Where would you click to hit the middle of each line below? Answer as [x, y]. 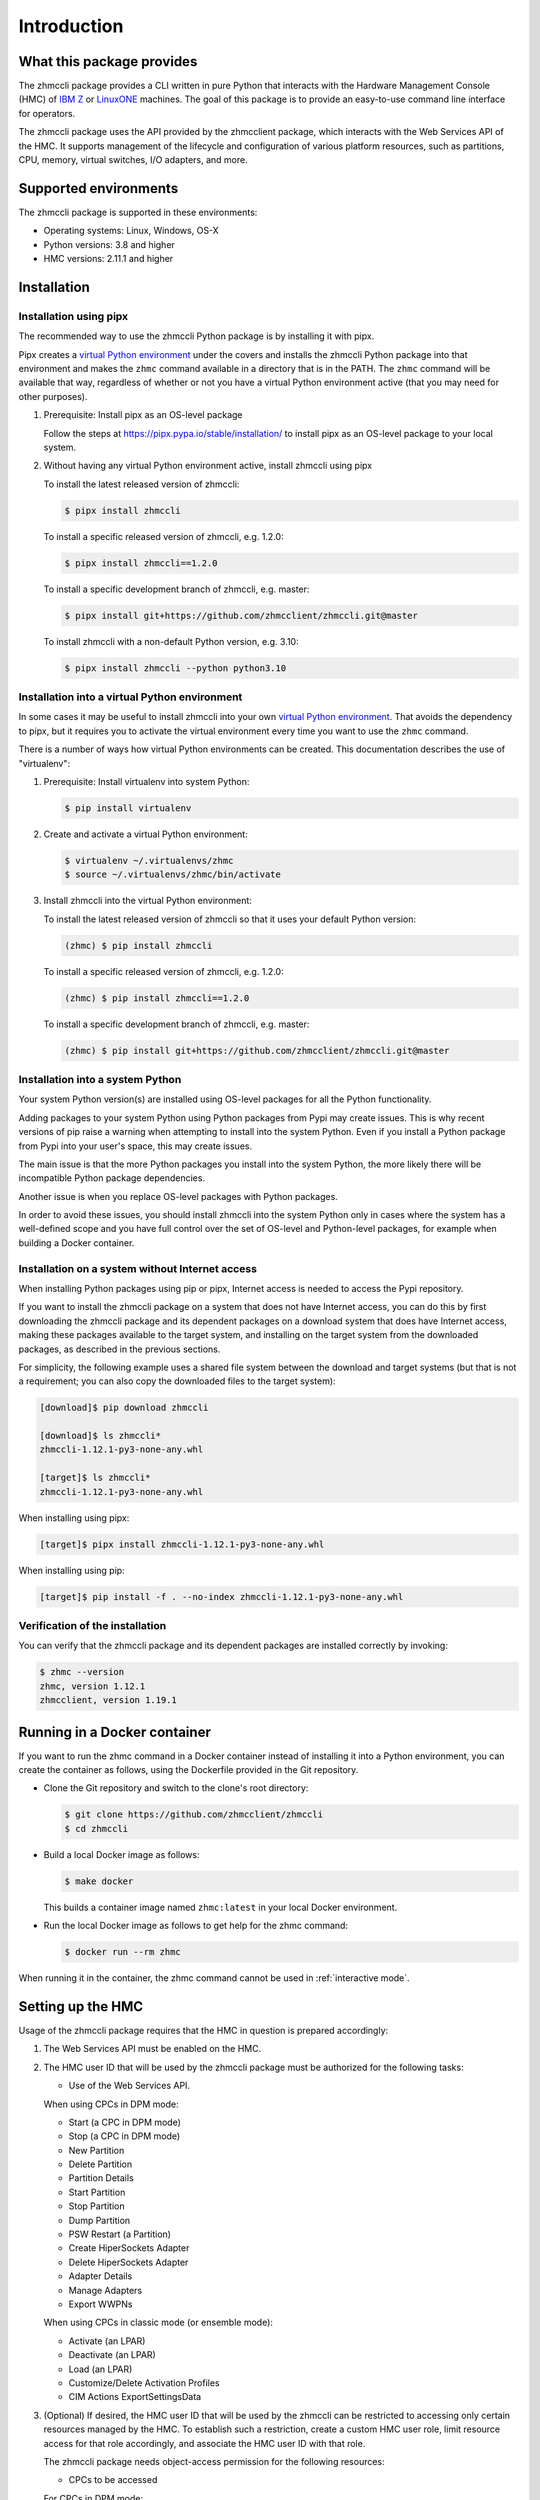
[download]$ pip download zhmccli [124, 1408]
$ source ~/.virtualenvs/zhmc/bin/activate [173, 874]
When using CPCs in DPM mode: [111, 2104]
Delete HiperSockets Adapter [128, 2262]
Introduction [71, 26]
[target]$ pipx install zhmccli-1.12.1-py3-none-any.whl [182, 1544]
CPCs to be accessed [113, 2480]
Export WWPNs [100, 2304]
